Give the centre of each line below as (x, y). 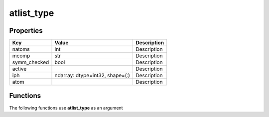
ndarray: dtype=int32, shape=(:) (92, 76)
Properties (26, 31)
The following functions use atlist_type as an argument (66, 108)
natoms (21, 49)
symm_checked (31, 62)
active (19, 69)
